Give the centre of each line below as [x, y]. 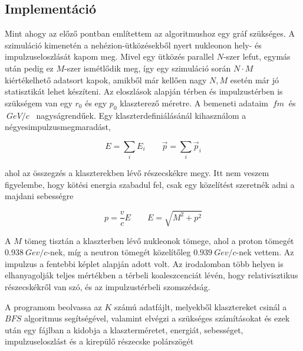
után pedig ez [29, 68]
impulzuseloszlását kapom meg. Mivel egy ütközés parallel [109, 56]
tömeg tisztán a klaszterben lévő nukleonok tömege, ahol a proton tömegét [159, 240]
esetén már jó [255, 79]
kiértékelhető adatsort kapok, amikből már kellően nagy [106, 79]
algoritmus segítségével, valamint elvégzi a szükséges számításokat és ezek [157, 318]
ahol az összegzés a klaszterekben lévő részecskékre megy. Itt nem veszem [137, 173]
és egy [96, 103]
